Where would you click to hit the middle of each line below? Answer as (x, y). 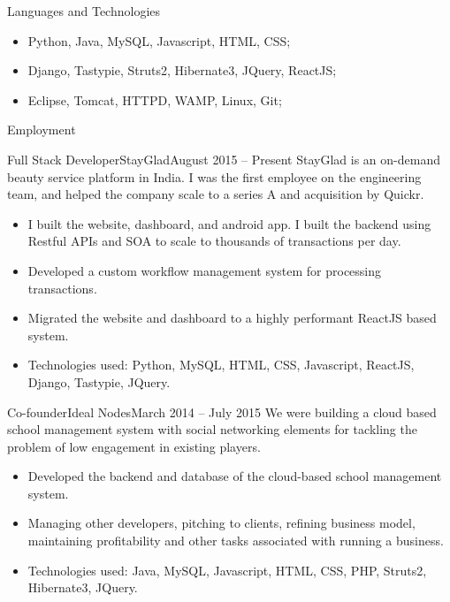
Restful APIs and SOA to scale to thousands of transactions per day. (214, 241)
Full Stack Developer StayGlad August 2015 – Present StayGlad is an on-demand (224, 159)
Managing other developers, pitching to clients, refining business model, (221, 523)
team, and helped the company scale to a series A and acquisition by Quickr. (216, 194)
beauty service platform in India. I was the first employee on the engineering (214, 176)
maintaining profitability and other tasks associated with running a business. (236, 541)
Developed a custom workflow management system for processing (205, 270)
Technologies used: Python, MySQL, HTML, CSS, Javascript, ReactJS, (221, 365)
